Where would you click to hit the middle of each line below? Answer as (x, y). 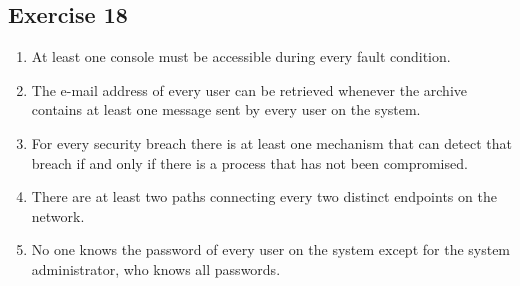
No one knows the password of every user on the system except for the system (271, 249)
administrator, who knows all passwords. (156, 268)
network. (58, 215)
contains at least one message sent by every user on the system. (226, 109)
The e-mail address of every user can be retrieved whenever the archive (249, 89)
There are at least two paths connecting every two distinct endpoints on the (264, 196)
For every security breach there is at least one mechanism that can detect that (271, 142)
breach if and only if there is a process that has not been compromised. (249, 162)
